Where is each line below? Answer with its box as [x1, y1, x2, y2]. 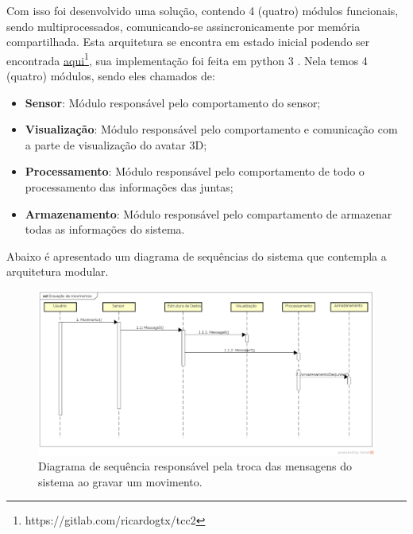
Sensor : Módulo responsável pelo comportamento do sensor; [25, 94, 321, 110]
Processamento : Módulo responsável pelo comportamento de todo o [25, 163, 365, 180]
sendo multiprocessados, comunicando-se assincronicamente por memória [6, 17, 361, 34]
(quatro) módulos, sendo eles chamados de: [6, 68, 215, 84]
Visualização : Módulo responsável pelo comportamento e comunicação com [25, 121, 398, 137]
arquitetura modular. [6, 263, 109, 280]
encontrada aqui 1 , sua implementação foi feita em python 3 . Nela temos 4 [6, 49, 368, 68]
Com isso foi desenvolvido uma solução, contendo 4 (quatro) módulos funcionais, [6, 2, 399, 18]
